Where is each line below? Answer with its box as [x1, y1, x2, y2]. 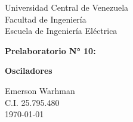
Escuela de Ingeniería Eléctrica [5, 24, 117, 37]
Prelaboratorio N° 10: [5, 44, 96, 57]
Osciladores [5, 64, 52, 77]
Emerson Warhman [5, 84, 75, 96]
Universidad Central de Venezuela [5, 1, 129, 13]
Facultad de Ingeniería [5, 12, 86, 25]
